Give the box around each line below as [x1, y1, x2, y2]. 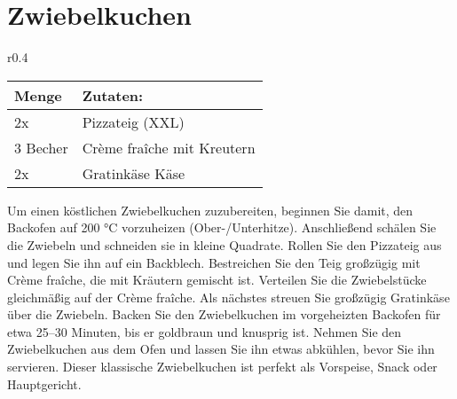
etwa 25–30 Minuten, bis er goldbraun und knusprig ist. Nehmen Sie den [7, 322, 402, 340]
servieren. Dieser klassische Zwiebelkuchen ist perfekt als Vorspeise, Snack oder [7, 357, 437, 376]
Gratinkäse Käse [82, 162, 185, 184]
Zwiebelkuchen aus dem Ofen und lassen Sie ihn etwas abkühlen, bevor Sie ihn [7, 340, 435, 358]
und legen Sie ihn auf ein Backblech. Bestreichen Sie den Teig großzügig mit [7, 253, 421, 271]
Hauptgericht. [7, 374, 82, 393]
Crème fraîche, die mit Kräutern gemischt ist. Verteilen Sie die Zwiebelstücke [7, 270, 427, 289]
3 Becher [14, 137, 68, 158]
